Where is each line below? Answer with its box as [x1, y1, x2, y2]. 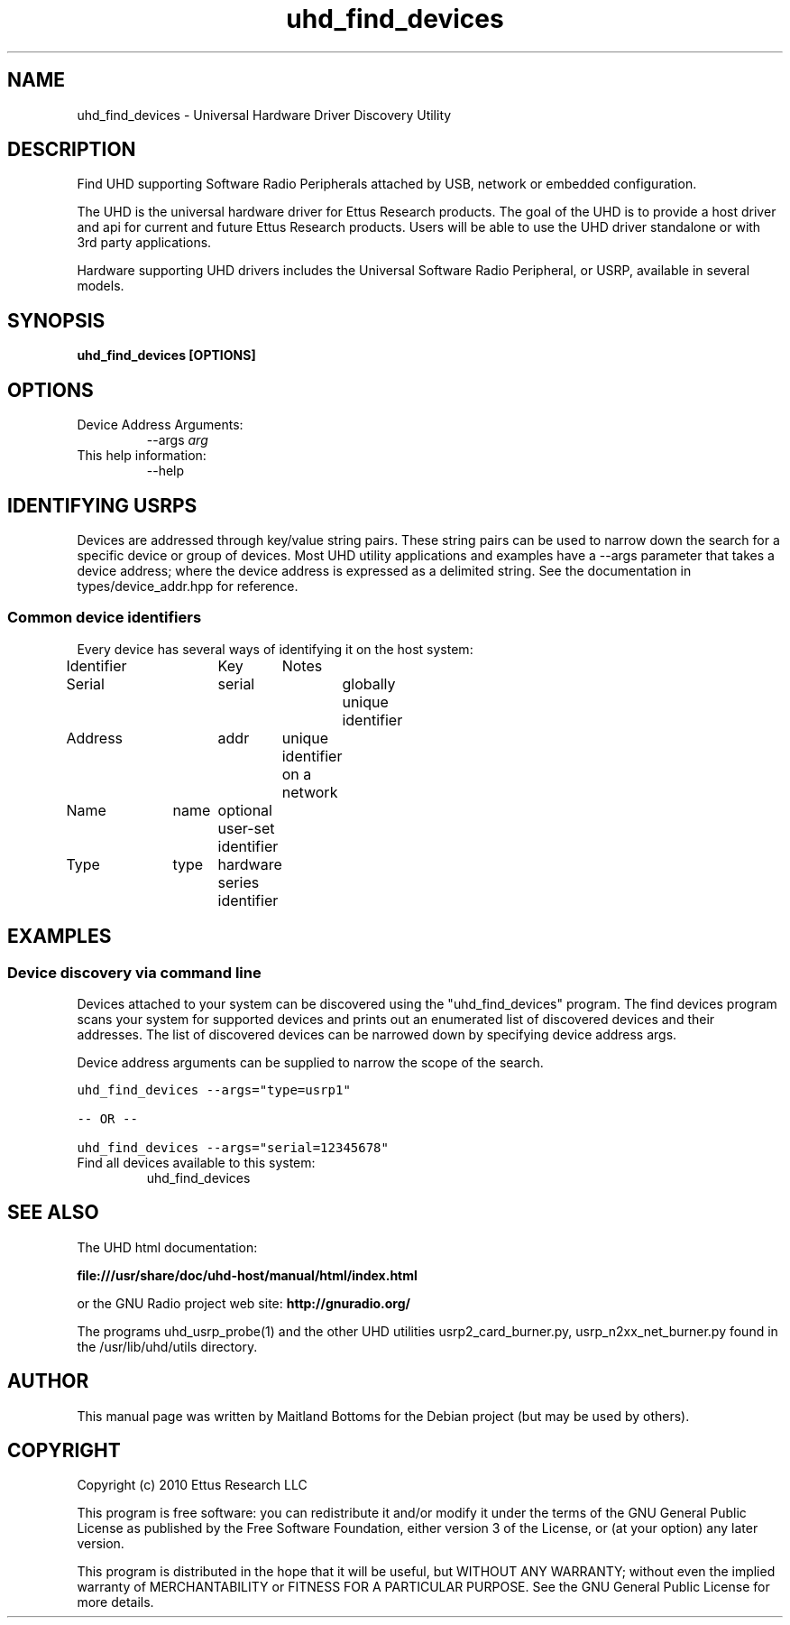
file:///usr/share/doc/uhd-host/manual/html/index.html [77, 1267, 418, 1283]
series [217, 873, 260, 891]
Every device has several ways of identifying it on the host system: [77, 641, 473, 657]
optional [217, 800, 272, 819]
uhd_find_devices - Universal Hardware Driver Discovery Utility [77, 106, 452, 123]
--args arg [146, 432, 208, 448]
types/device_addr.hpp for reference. [77, 577, 299, 594]
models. [77, 278, 124, 294]
